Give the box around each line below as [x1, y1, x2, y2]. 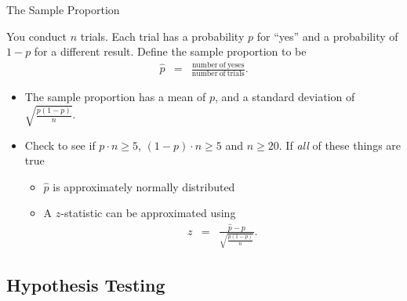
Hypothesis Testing [6, 272, 165, 296]
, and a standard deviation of [214, 89, 355, 105]
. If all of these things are [278, 136, 402, 153]
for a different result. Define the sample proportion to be [34, 43, 307, 60]
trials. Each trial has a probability [80, 27, 245, 44]
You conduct [6, 27, 67, 44]
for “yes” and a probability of [256, 27, 398, 44]
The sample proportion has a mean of [24, 89, 206, 105]
